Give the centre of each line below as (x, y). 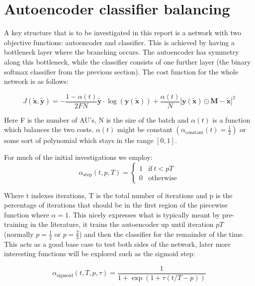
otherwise (163, 178)
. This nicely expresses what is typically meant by (144, 214)
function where (27, 214)
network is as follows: (36, 81)
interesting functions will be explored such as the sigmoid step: (100, 253)
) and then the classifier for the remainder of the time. (162, 234)
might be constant (145, 129)
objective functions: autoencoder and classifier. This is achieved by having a (120, 42)
